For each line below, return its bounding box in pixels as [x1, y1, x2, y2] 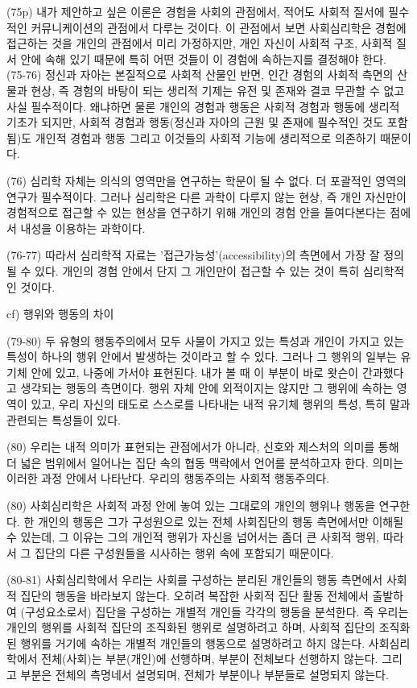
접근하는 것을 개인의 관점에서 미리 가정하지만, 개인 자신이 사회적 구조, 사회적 [6, 35, 393, 52]
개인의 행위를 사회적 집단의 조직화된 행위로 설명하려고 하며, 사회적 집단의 [6, 619, 376, 636]
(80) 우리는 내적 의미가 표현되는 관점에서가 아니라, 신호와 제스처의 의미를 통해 [6, 438, 399, 455]
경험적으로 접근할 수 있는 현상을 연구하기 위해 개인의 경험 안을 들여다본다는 [6, 204, 386, 221]
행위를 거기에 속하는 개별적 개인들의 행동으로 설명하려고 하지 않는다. [20, 634, 365, 651]
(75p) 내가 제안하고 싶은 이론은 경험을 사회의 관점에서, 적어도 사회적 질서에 [6, 3, 385, 19]
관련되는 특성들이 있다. [6, 411, 122, 428]
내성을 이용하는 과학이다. [20, 219, 146, 236]
